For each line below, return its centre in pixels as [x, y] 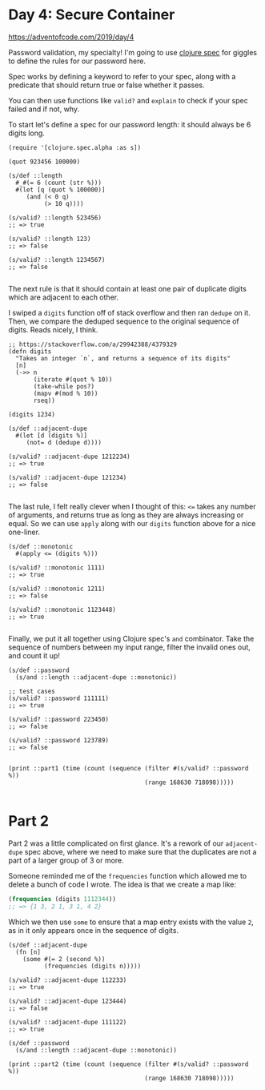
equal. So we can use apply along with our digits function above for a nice [132, 523]
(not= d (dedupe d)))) [64, 442]
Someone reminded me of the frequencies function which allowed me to [127, 875]
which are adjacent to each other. [63, 297]
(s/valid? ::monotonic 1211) [57, 589]
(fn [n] [28, 952]
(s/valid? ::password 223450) [59, 719]
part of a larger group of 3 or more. [66, 860]
